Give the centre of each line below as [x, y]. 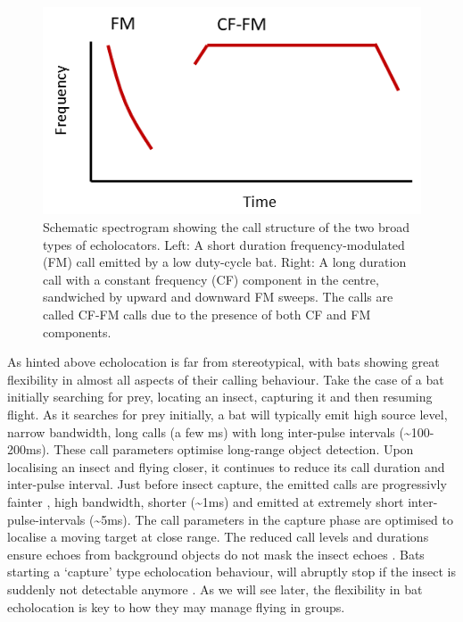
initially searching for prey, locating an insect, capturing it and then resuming [220, 397]
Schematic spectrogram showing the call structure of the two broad [227, 227]
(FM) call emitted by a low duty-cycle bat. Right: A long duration [225, 262]
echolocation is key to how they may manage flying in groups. [176, 606]
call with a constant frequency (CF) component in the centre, [211, 279]
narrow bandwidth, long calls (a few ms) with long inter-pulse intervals [201, 431]
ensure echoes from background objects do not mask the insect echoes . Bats [216, 554]
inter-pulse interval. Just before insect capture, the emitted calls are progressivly [227, 484]
